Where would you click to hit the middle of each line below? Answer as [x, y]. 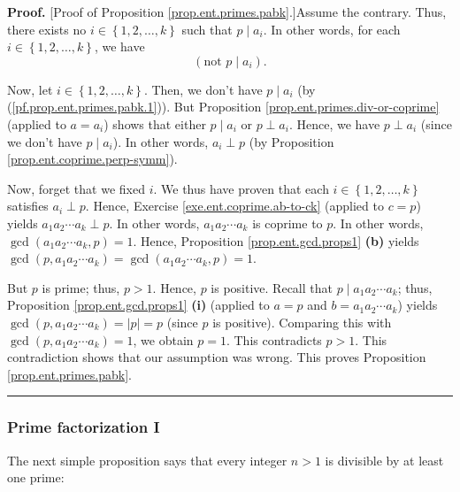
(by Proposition [291, 141]
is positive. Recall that [272, 287]
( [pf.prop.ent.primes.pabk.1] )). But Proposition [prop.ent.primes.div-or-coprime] [223, 107]
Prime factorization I [84, 427]
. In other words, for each [332, 29]
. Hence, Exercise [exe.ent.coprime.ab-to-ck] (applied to [234, 206]
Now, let [30, 89]
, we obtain [163, 339]
